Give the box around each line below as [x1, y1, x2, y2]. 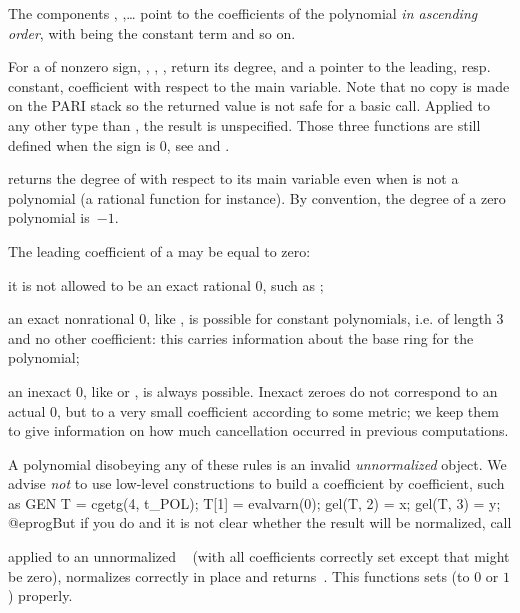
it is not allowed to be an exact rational [8, 274, 251, 295]
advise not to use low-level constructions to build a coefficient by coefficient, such [8, 473, 505, 494]
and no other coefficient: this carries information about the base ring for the [8, 327, 474, 348]
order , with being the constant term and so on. [8, 22, 296, 43]
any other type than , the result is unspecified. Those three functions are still [8, 114, 481, 135]
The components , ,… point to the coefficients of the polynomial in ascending [8, 3, 478, 23]
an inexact [8, 380, 72, 401]
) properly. [8, 585, 73, 606]
